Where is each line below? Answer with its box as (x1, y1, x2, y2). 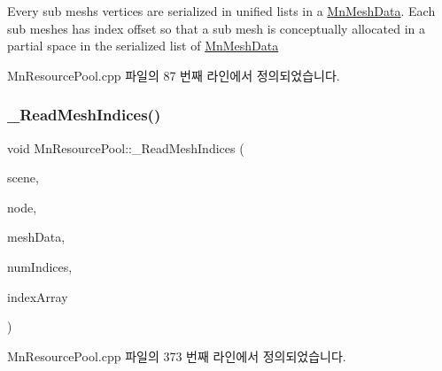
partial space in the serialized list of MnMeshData (7, 36, 279, 55)
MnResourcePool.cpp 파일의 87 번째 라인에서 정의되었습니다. (7, 66, 340, 84)
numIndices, (7, 257, 73, 275)
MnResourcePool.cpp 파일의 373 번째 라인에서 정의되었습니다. (7, 346, 346, 365)
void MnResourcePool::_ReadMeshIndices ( (7, 138, 244, 157)
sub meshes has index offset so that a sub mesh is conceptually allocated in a (7, 19, 425, 37)
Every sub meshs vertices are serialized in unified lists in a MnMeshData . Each (7, 2, 436, 19)
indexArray (7, 287, 68, 305)
